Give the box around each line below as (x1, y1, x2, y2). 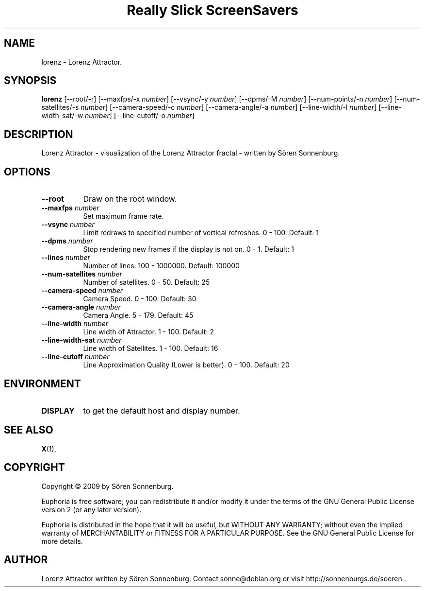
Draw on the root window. (83, 194, 177, 204)
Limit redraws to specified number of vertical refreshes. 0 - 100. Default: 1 (83, 228, 319, 237)
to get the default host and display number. (83, 405, 240, 416)
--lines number (41, 253, 90, 262)
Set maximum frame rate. (83, 212, 164, 221)
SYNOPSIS (4, 74, 57, 87)
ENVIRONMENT (4, 377, 81, 390)
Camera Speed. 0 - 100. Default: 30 (83, 295, 196, 303)
